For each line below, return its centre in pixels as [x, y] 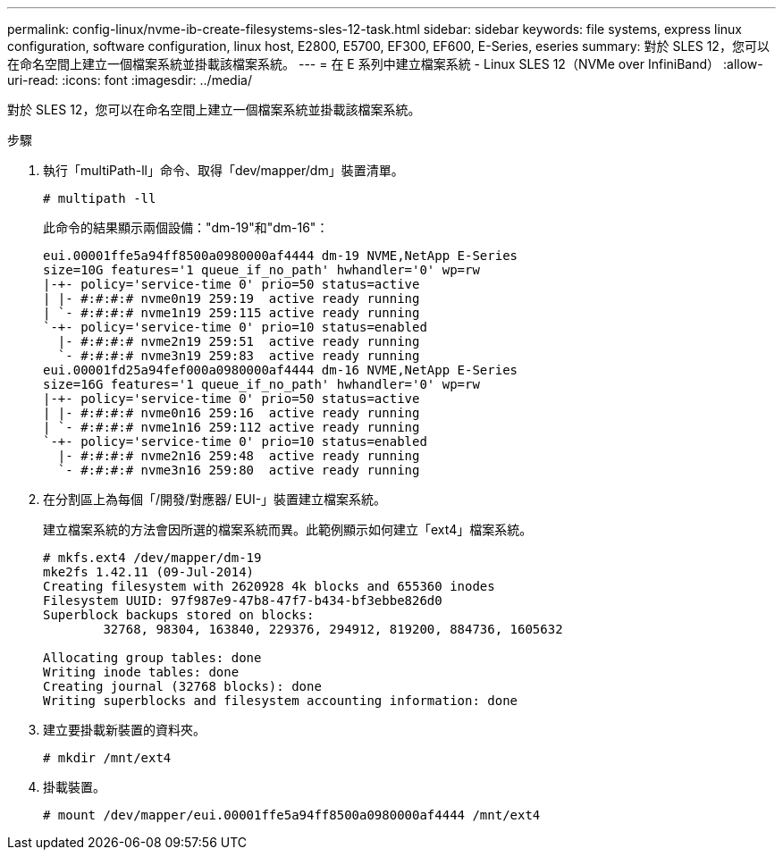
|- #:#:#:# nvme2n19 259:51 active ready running [239, 341]
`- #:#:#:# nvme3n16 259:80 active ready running [239, 470]
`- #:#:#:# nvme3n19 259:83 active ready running [239, 356]
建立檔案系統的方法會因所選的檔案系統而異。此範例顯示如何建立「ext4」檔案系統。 [288, 529]
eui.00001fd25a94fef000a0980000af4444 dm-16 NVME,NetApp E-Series [281, 370]
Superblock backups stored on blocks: [179, 615]
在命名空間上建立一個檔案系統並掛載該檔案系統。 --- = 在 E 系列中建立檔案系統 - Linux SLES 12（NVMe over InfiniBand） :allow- [385, 64]
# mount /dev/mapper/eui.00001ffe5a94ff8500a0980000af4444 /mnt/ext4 [292, 815]
